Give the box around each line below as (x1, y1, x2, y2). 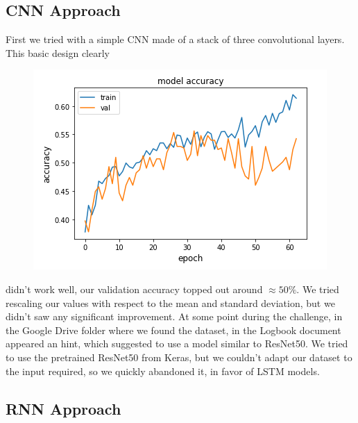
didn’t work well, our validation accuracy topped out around (6, 281, 263, 296)
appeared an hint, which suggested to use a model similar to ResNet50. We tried (6, 336, 348, 351)
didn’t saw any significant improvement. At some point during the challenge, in (6, 309, 343, 324)
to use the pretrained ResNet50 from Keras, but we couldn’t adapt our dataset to (6, 349, 352, 364)
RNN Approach (6, 397, 121, 419)
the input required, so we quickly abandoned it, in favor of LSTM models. (6, 363, 320, 378)
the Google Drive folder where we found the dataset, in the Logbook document (6, 322, 341, 337)
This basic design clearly (6, 45, 110, 60)
